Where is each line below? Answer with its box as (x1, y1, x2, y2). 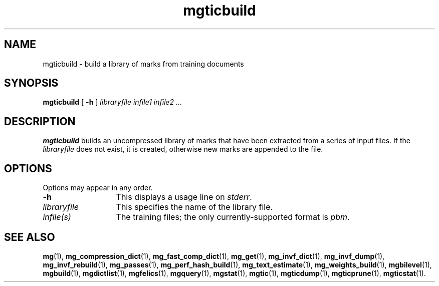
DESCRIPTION (4, 115, 76, 128)
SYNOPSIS (4, 77, 59, 90)
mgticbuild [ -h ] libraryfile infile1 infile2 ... (43, 98, 182, 107)
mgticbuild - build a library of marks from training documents (43, 59, 244, 68)
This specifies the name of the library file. (116, 202, 273, 212)
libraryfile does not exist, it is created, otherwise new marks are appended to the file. (43, 145, 323, 154)
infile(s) (43, 212, 71, 222)
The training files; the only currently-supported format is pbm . (116, 212, 350, 222)
